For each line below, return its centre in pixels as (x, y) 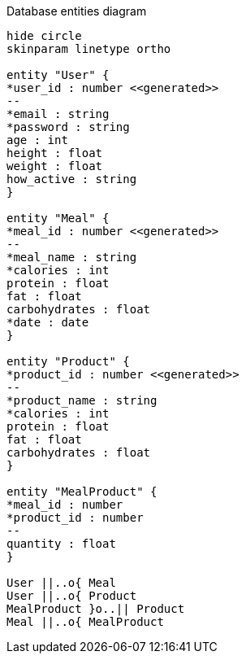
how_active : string (72, 179)
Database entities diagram (77, 11)
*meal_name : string (72, 257)
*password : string (68, 127)
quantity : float (61, 544)
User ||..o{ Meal (61, 583)
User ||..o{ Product (72, 596)
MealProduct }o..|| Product (96, 609)
